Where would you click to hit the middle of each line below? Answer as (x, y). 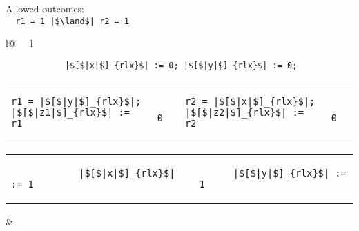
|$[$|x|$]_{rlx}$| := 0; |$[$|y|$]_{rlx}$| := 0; (181, 65)
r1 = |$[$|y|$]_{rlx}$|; (76, 101)
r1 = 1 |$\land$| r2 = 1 (72, 21)
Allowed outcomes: (45, 8)
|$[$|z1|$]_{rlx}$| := (70, 112)
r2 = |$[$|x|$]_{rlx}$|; (250, 101)
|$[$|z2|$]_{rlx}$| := (244, 112)
